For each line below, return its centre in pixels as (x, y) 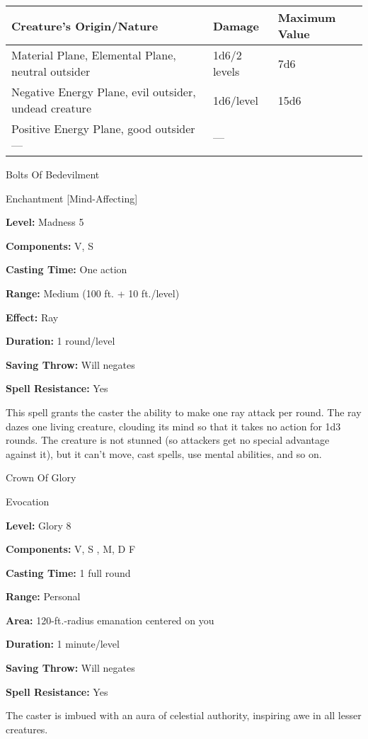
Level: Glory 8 (39, 525)
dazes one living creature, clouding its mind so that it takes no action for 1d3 (173, 426)
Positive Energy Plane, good (82, 128)
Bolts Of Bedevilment (53, 174)
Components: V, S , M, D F (71, 549)
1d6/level (235, 100)
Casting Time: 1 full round (68, 572)
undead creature (51, 108)
